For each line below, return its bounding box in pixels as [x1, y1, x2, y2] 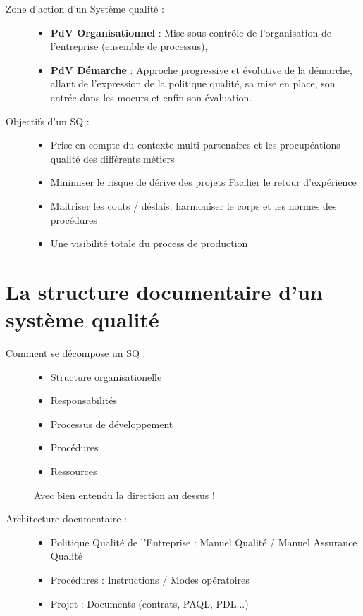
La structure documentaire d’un [6, 277, 323, 306]
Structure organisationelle [50, 369, 162, 384]
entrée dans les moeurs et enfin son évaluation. [50, 89, 252, 104]
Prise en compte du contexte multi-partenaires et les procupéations [50, 137, 340, 152]
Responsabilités [50, 393, 117, 408]
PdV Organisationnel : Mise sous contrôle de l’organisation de [50, 25, 332, 39]
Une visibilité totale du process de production [50, 236, 248, 251]
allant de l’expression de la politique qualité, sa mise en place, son [50, 76, 336, 91]
